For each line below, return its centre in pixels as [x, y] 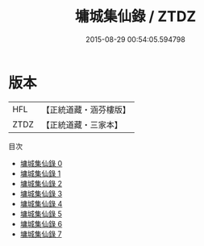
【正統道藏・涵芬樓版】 [86, 110]
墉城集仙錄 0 [41, 163]
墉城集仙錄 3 [41, 194]
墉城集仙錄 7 [41, 234]
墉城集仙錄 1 [40, 173]
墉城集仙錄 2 [41, 183]
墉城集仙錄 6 [41, 223]
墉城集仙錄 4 [41, 203]
